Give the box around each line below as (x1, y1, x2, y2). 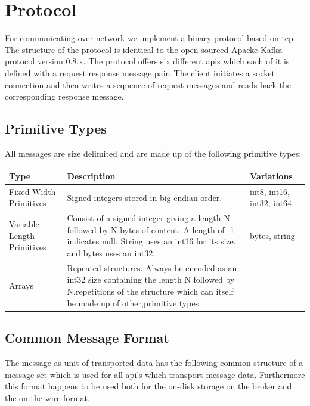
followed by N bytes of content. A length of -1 (67, 223, 234, 235)
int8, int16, (250, 185, 290, 197)
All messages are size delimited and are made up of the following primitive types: (5, 147, 302, 159)
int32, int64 (250, 197, 292, 209)
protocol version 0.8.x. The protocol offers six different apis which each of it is (5, 55, 290, 67)
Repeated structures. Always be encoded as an (67, 261, 237, 274)
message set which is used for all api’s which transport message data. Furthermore (5, 368, 305, 380)
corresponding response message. (5, 90, 124, 103)
